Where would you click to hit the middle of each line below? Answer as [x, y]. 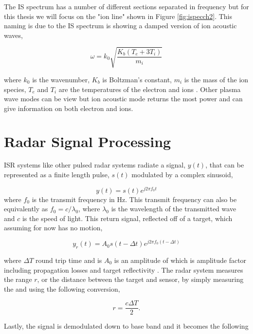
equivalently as [26, 209]
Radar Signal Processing [88, 141]
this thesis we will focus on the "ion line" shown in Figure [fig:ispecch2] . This [118, 16]
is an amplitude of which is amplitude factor [180, 260]
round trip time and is [69, 260]
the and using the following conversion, [62, 288]
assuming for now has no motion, [53, 228]
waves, [13, 35]
